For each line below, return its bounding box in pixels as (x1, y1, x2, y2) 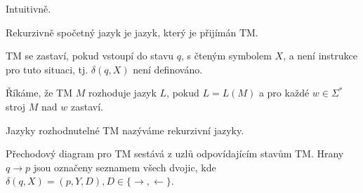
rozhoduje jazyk (88, 85, 157, 100)
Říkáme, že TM (6, 85, 73, 100)
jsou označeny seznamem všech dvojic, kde (33, 159, 216, 174)
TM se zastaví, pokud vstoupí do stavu (6, 48, 174, 63)
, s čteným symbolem (181, 48, 272, 63)
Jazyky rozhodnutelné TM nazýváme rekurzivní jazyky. (6, 122, 244, 137)
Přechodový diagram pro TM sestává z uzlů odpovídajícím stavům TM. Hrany (6, 146, 344, 161)
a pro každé (258, 85, 310, 100)
